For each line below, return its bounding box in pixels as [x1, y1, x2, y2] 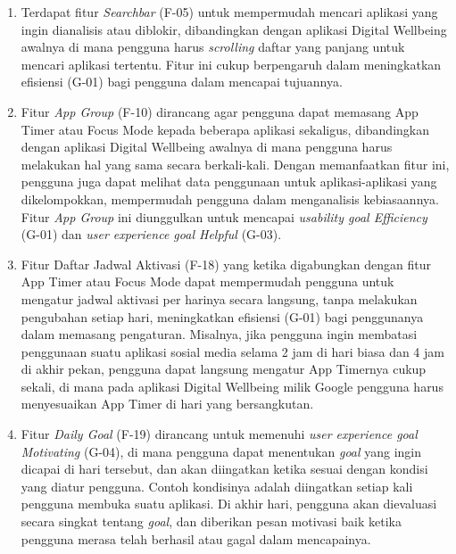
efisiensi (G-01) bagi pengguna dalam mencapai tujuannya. [21, 72, 343, 91]
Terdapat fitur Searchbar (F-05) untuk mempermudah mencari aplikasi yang [21, 3, 438, 21]
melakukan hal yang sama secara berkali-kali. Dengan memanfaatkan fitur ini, [21, 154, 450, 173]
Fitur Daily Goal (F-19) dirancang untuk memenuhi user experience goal [21, 425, 418, 443]
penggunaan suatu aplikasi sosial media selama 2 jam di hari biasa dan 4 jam [21, 342, 444, 360]
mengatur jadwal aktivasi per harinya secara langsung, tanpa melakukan [21, 289, 418, 308]
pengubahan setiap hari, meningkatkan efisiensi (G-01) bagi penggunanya [21, 307, 424, 326]
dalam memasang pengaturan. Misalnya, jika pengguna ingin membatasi [21, 325, 418, 343]
